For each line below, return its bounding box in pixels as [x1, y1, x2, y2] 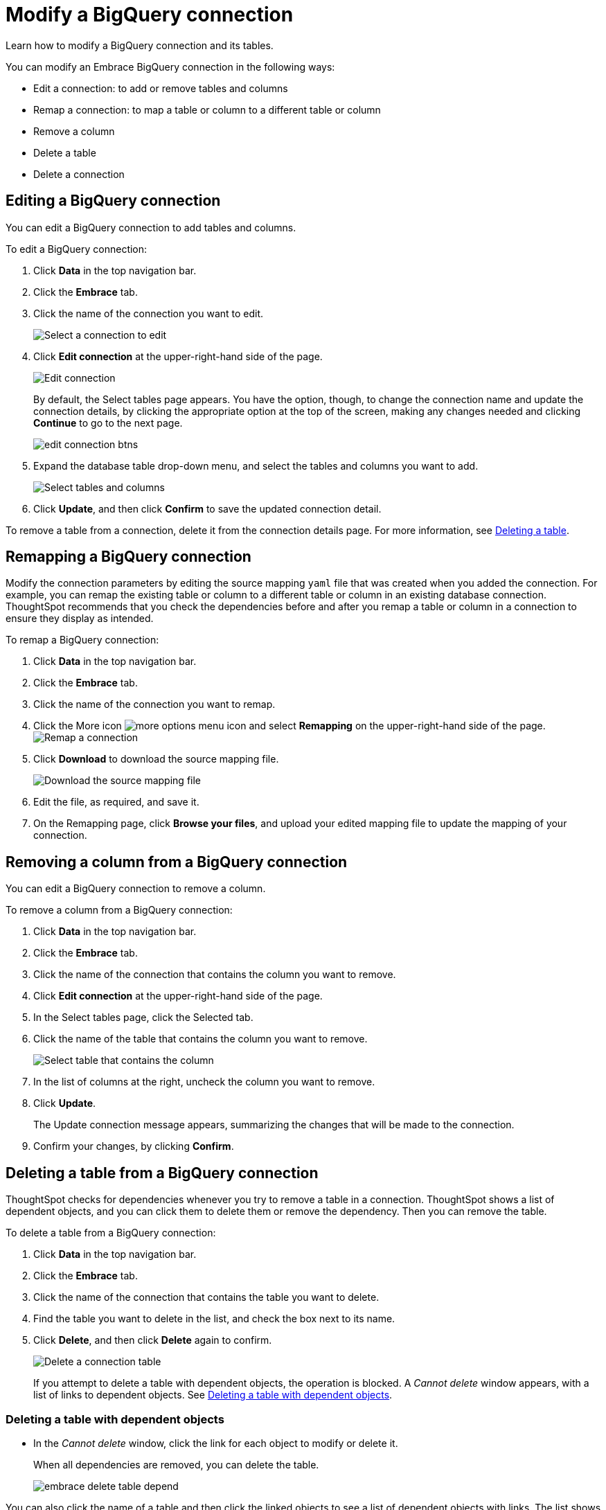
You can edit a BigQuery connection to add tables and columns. [6, 221, 296, 233]
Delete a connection [33, 168, 125, 180]
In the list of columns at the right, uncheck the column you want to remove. [33, 1076, 375, 1088]
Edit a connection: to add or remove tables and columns [33, 82, 288, 94]
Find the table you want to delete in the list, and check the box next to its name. [33, 1313, 395, 1325]
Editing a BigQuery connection [6, 192, 221, 210]
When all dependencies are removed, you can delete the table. [33, 1458, 319, 1471]
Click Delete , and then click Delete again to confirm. [33, 1334, 272, 1347]
